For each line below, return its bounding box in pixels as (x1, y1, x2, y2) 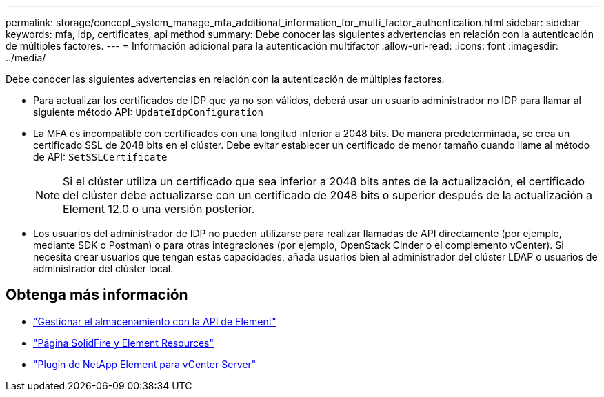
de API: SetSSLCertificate (33, 151, 168, 163)
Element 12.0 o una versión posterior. (63, 202, 255, 216)
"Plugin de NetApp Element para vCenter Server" (33, 358, 256, 370)
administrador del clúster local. (33, 263, 174, 274)
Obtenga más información (6, 286, 188, 304)
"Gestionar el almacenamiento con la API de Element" (33, 315, 276, 327)
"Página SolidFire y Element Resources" (33, 336, 214, 349)
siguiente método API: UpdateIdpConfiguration (33, 106, 263, 118)
